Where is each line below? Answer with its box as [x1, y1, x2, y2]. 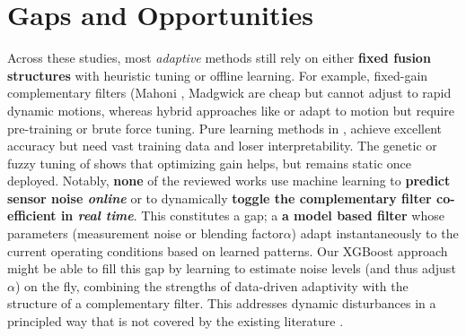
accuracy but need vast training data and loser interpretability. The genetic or [7, 136, 437, 155]
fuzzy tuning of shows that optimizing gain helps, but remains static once [7, 153, 411, 172]
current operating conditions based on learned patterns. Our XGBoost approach [7, 241, 448, 260]
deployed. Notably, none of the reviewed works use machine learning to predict [7, 171, 451, 190]
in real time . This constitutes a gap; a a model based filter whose [60, 206, 444, 225]
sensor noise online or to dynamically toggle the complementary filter [7, 188, 432, 207]
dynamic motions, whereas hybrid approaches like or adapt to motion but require [7, 100, 454, 119]
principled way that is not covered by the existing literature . [7, 312, 344, 331]
